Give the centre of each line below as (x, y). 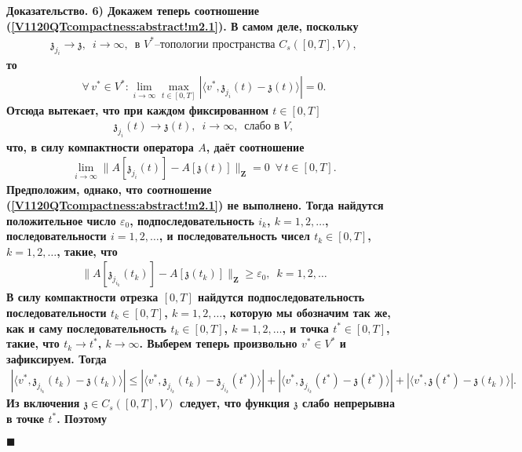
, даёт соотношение (255, 146)
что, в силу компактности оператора (100, 146)
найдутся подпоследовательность (281, 297)
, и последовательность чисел (234, 236)
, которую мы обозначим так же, (307, 312)
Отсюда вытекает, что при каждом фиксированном (137, 110)
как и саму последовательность (86, 328)
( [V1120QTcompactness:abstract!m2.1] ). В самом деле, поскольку (183, 26)
